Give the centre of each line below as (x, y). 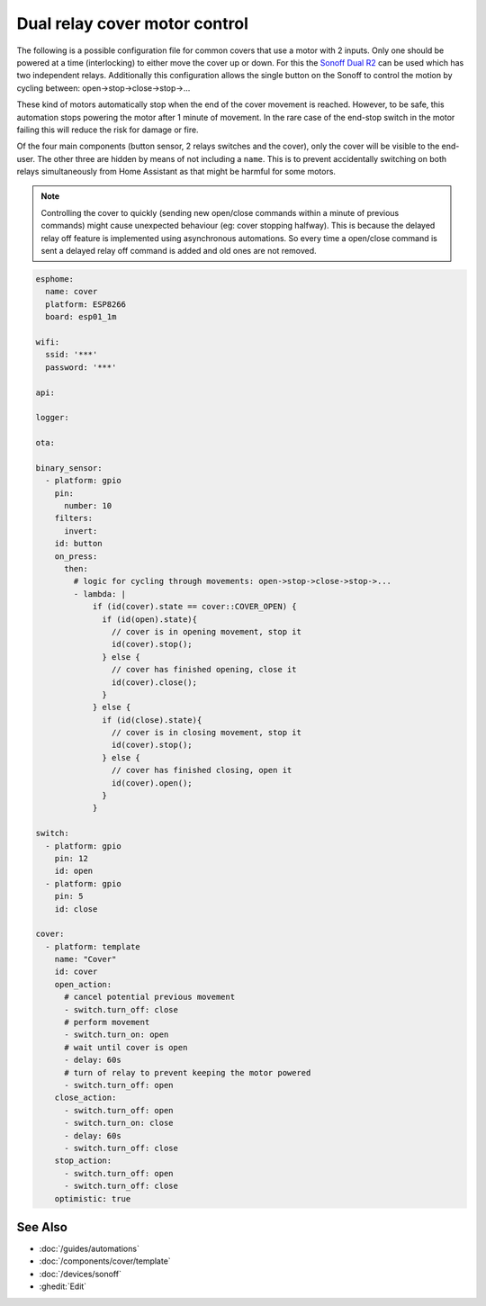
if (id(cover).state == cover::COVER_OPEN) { (194, 607)
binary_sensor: (69, 468)
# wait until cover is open (126, 1047)
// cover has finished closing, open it (202, 770)
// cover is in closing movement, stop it (206, 733)
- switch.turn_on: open (117, 1035)
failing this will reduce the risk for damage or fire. (108, 130)
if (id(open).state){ (150, 619)
